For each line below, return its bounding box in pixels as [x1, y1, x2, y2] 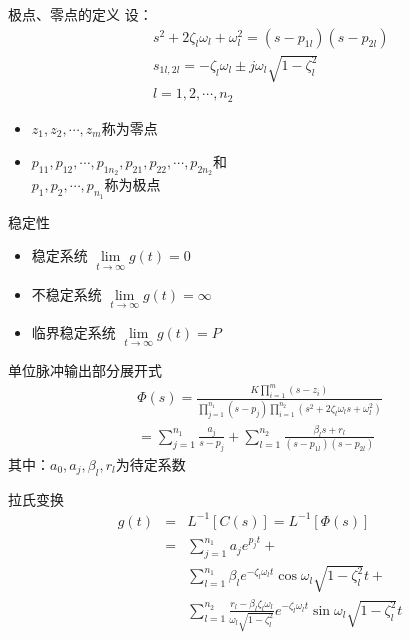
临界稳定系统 [31, 321, 116, 342]
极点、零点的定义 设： [8, 4, 153, 24]
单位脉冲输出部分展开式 [8, 359, 162, 380]
